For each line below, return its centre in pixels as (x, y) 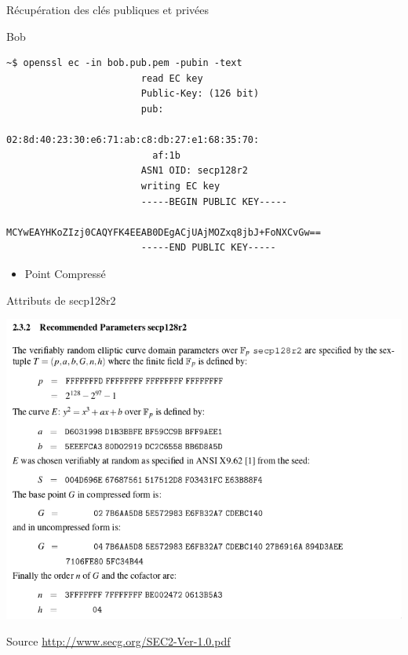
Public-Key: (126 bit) (200, 94)
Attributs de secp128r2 (61, 300)
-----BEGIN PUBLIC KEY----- (214, 201)
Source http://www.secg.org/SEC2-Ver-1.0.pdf (118, 641)
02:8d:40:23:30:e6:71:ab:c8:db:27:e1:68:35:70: (133, 140)
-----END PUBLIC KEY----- (208, 248)
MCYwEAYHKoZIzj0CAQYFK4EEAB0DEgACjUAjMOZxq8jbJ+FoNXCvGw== (164, 232)
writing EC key (180, 186)
